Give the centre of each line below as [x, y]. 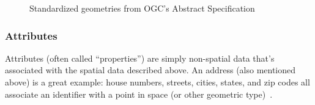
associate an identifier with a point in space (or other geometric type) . [139, 94]
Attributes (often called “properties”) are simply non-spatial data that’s [140, 58]
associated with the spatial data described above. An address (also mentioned [150, 70]
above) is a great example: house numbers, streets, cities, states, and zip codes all [157, 82]
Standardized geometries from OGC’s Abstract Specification [142, 8]
